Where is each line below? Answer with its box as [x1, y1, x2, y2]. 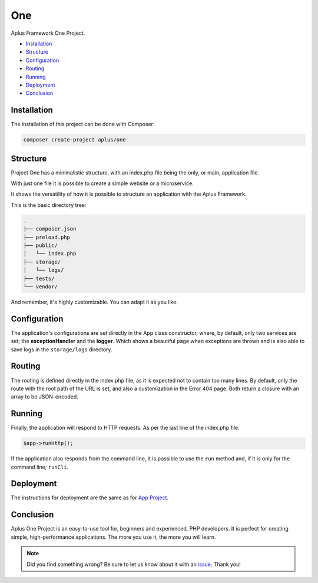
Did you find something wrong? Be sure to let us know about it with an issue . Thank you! [26, 561, 241, 568]
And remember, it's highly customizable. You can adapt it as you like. [11, 298, 178, 305]
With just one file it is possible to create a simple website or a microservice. [11, 180, 194, 187]
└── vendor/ [23, 283, 58, 290]
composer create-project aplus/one [23, 136, 126, 143]
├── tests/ [23, 275, 55, 282]
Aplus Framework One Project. [11, 29, 85, 37]
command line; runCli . [11, 463, 69, 470]
